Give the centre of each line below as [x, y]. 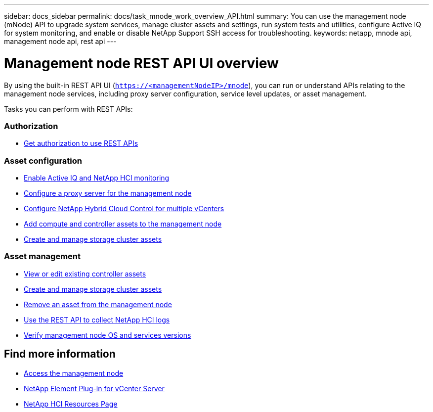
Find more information [60, 354]
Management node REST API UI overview [141, 63]
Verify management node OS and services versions [108, 335]
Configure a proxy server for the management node [108, 193]
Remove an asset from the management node [98, 304]
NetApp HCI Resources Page [71, 404]
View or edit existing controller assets [85, 274]
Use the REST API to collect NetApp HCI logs [97, 320]
